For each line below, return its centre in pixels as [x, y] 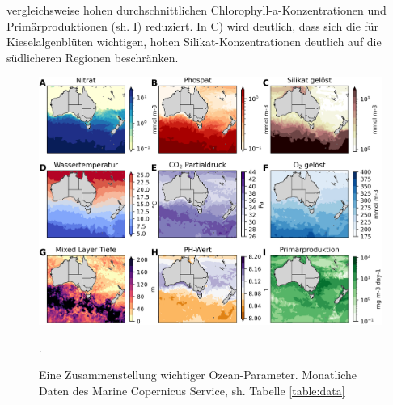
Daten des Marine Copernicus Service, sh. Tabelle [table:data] [192, 390]
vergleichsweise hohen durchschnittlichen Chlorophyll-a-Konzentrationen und [196, 10]
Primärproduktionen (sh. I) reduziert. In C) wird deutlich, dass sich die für [193, 25]
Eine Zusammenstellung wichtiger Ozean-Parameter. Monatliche [198, 375]
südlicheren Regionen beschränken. [93, 57]
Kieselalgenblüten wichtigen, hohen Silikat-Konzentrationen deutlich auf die [194, 42]
